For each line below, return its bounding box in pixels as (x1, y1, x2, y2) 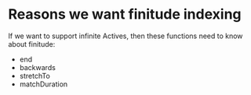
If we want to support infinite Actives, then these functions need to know (8, 31, 243, 40)
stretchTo (19, 71, 51, 80)
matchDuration (19, 79, 68, 89)
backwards (19, 62, 56, 72)
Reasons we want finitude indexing (8, 5, 242, 23)
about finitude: (8, 39, 56, 48)
